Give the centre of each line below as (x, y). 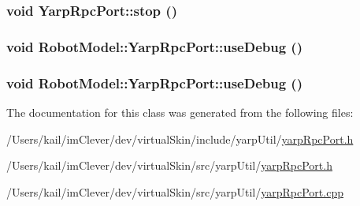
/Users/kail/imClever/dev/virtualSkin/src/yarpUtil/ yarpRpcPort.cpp (175, 191)
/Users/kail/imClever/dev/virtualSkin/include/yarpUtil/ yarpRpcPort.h (180, 139)
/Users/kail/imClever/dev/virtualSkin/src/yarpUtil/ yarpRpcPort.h (169, 165)
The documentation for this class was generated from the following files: (180, 112)
